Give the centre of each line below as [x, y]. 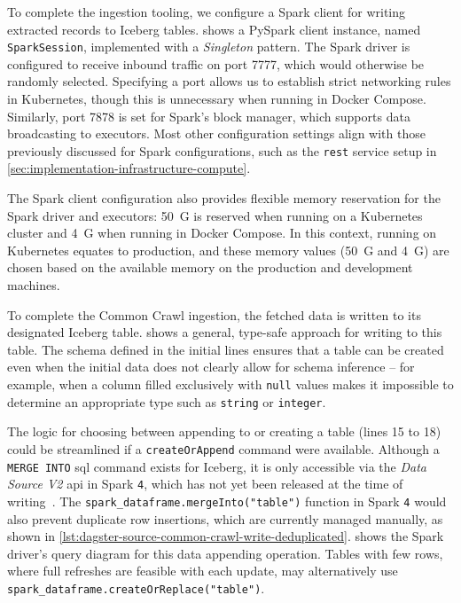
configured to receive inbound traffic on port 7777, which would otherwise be [216, 63]
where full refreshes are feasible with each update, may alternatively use [203, 571]
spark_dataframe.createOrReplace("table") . [136, 587]
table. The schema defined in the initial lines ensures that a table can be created [226, 349]
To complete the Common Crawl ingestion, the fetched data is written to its [214, 314]
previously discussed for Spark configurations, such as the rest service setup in [222, 150]
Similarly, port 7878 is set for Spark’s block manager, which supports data [209, 116]
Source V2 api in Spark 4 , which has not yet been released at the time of [205, 484]
